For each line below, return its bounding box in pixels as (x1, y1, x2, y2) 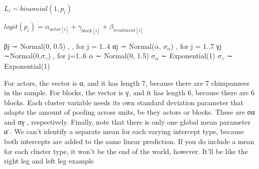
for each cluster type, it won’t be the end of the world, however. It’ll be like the (4, 146, 248, 156)
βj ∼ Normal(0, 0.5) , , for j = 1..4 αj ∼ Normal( (4, 40, 155, 51)
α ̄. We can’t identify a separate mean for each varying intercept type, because (4, 126, 244, 137)
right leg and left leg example (4, 156, 94, 166)
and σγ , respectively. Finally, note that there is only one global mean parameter (4, 116, 251, 127)
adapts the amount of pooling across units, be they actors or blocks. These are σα (4, 107, 255, 117)
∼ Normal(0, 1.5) (95, 50, 149, 61)
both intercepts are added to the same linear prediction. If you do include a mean (4, 136, 254, 147)
